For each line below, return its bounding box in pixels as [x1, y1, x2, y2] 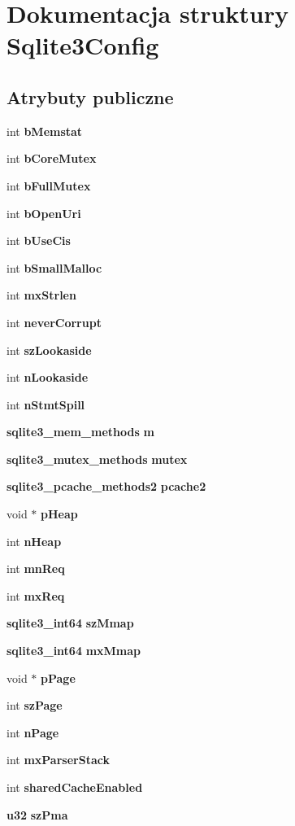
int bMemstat [7, 122, 83, 139]
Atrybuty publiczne [7, 84, 174, 109]
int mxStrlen [7, 286, 76, 304]
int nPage [7, 723, 59, 741]
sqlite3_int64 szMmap [7, 614, 134, 632]
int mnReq [7, 560, 65, 577]
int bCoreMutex [7, 150, 97, 167]
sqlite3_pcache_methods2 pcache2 [7, 478, 206, 495]
